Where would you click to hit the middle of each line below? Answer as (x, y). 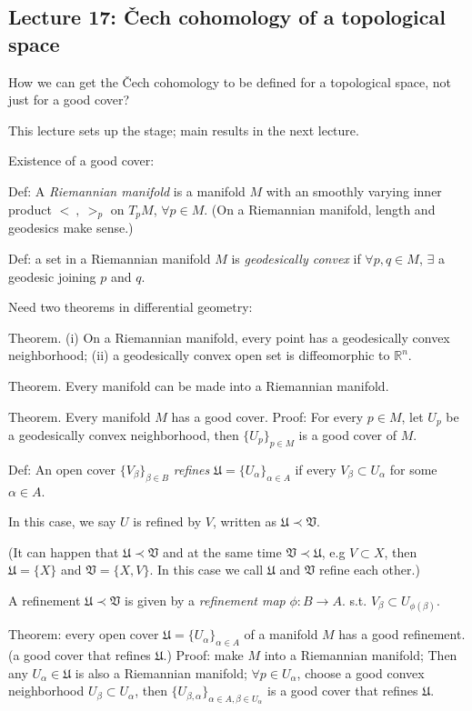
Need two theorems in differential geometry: (131, 307)
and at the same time (222, 551)
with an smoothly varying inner (354, 190)
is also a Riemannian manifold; (161, 672)
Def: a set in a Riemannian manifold (110, 258)
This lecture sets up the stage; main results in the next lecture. (184, 130)
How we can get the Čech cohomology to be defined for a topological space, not (230, 81)
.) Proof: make (203, 654)
